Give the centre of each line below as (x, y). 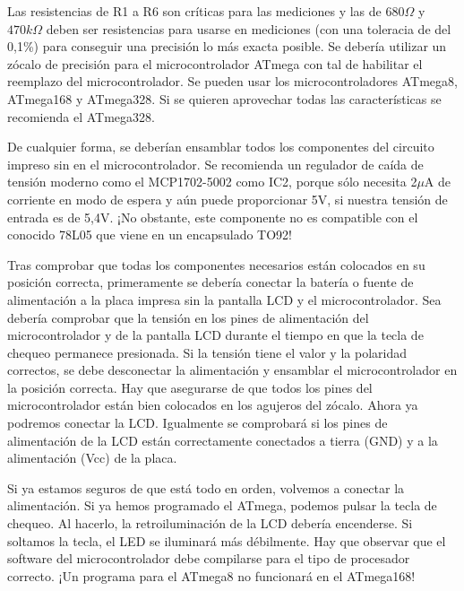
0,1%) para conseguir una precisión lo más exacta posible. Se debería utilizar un (227, 46)
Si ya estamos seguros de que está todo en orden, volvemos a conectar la (206, 487)
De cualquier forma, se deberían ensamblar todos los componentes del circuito (221, 147)
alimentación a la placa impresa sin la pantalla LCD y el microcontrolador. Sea (224, 299)
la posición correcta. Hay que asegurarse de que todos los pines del (190, 387)
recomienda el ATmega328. (81, 116)
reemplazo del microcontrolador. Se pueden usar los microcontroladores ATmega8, (232, 81)
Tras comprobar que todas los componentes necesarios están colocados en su (216, 264)
